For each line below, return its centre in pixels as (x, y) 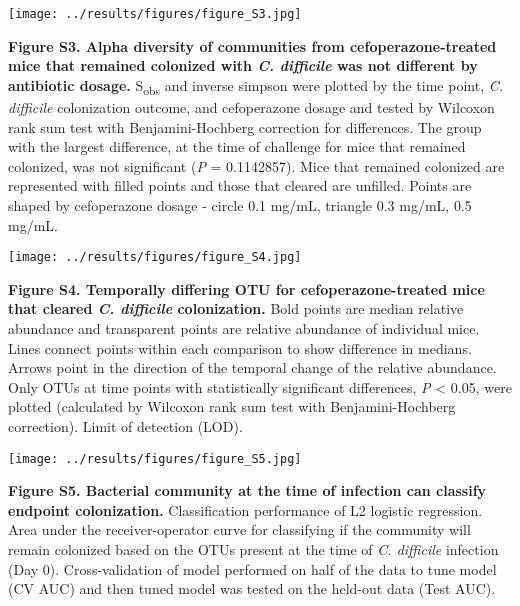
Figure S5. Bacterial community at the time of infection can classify (247, 490)
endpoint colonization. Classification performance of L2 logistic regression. (245, 509)
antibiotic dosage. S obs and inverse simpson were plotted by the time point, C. (256, 86)
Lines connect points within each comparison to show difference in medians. (240, 347)
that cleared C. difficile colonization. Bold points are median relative (236, 308)
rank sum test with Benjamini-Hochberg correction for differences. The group (245, 126)
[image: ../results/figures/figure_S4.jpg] (155, 257)
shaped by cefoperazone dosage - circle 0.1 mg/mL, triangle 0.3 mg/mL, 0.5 (240, 204)
